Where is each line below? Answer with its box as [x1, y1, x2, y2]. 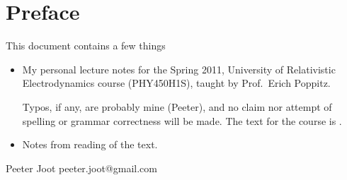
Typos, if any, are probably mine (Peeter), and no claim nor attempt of [22, 99, 332, 114]
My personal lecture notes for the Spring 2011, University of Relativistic [22, 61, 336, 76]
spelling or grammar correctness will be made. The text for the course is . [22, 113, 342, 128]
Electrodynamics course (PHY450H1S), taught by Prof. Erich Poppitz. [22, 76, 331, 90]
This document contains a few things [6, 38, 166, 53]
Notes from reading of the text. [22, 137, 158, 152]
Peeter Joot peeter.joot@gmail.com [6, 160, 157, 175]
